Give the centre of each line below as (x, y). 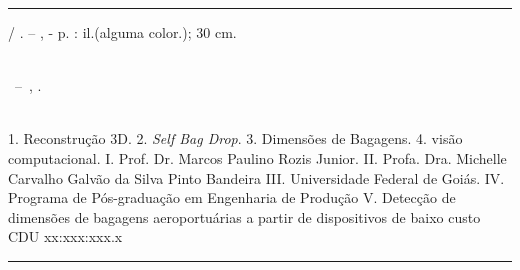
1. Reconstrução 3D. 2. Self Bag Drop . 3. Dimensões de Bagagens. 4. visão (235, 138)
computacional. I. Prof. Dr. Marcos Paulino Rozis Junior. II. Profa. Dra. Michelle (257, 157)
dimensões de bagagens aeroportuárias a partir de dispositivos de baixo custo (244, 216)
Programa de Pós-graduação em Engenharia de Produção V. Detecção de (232, 197)
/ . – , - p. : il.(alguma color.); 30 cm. (122, 32)
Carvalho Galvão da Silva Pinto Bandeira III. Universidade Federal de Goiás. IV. (256, 177)
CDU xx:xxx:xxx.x (65, 236)
